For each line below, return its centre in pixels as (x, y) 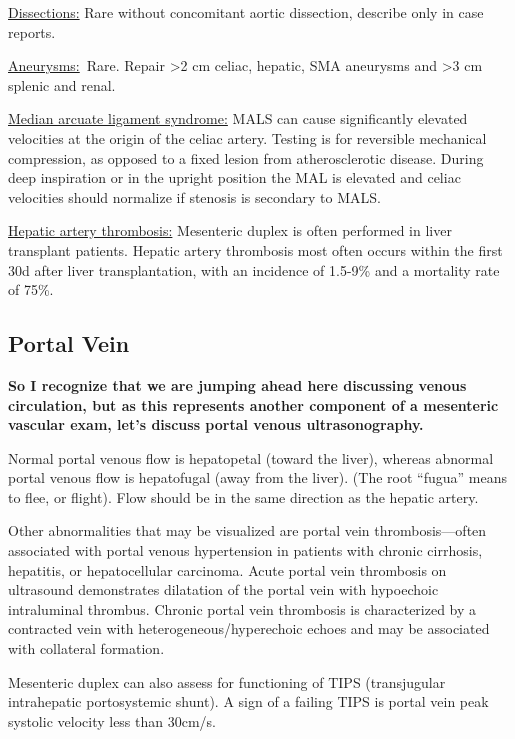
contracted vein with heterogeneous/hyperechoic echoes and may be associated (249, 628)
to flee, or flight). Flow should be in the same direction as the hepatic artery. (243, 496)
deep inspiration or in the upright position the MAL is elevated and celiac (234, 177)
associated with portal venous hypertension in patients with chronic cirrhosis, (245, 550)
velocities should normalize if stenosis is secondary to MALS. (194, 196)
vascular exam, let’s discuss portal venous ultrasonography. (216, 424)
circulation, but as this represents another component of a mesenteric (253, 404)
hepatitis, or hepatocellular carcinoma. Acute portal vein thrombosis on (227, 569)
